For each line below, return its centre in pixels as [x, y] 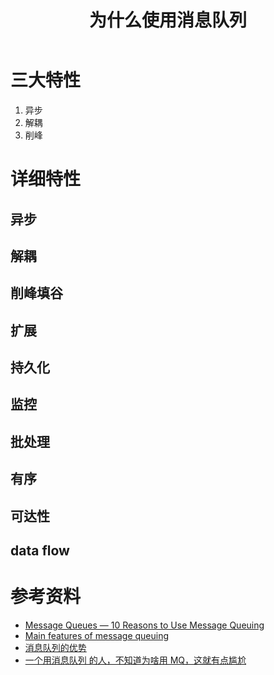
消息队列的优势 [55, 647]
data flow [40, 551]
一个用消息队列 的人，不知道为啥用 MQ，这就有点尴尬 [135, 660]
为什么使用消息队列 [167, 20]
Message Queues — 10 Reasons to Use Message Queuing [144, 625]
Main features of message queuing [97, 635]
